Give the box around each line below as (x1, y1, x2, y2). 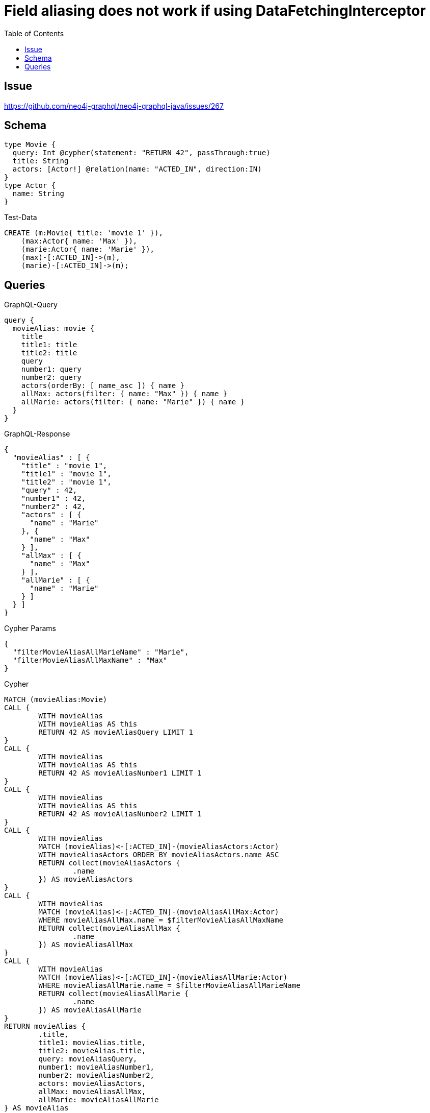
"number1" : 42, (21, 494, 86, 503)
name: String (12, 189, 65, 198)
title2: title (21, 349, 77, 357)
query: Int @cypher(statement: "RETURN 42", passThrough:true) (12, 149, 271, 157)
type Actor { (4, 181, 56, 190)
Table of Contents (4, 29, 64, 38)
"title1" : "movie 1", (21, 470, 112, 478)
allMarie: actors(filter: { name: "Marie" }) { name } (21, 398, 245, 406)
